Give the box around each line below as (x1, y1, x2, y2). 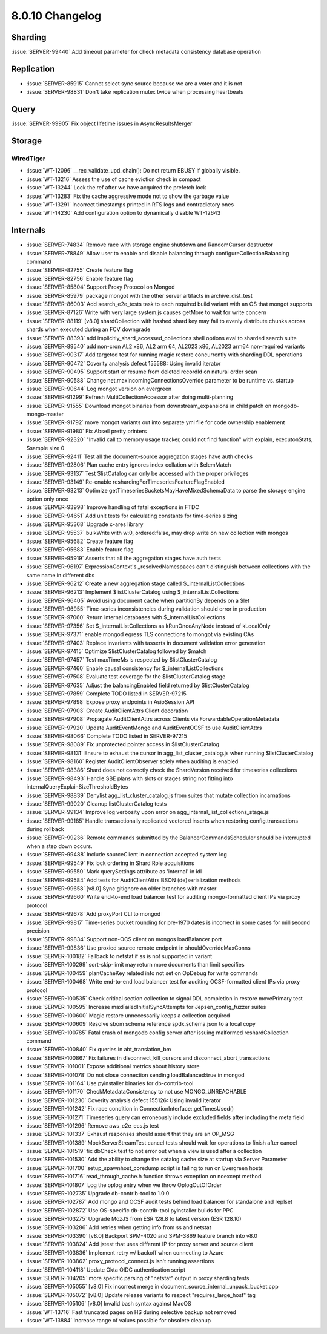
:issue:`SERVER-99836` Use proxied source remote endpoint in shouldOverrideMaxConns (26, 944, 251, 951)
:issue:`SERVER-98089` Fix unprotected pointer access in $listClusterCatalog (26, 741, 220, 748)
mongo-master (26, 410, 64, 418)
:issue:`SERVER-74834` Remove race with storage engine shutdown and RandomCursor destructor (26, 241, 274, 248)
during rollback (26, 826, 64, 833)
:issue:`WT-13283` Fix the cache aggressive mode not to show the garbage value (26, 192, 230, 200)
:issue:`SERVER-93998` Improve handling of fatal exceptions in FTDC (26, 504, 199, 511)
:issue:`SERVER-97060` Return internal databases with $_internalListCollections (26, 614, 225, 621)
